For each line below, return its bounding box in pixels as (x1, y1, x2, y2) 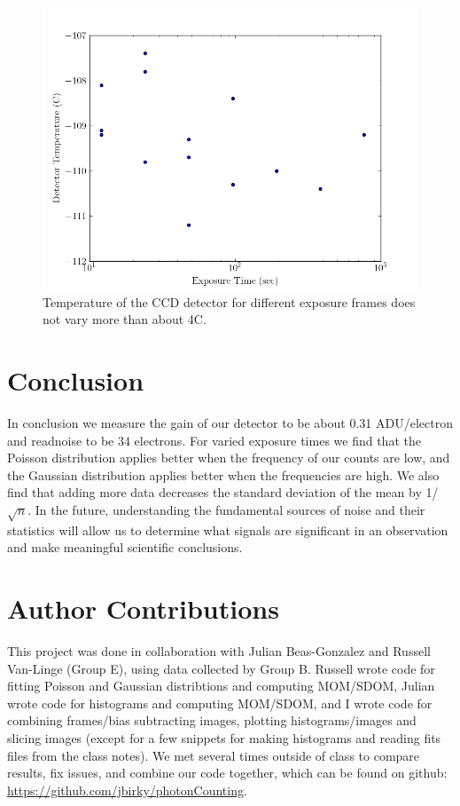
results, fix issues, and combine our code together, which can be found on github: (7, 763, 448, 782)
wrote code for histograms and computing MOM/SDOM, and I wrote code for (7, 693, 433, 712)
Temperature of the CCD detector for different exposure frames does (43, 292, 416, 311)
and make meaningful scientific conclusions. (7, 538, 243, 557)
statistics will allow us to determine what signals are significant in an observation (7, 520, 448, 539)
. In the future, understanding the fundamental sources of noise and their (27, 500, 425, 518)
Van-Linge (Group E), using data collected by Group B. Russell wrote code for (7, 659, 435, 677)
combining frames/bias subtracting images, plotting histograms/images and (7, 711, 417, 730)
